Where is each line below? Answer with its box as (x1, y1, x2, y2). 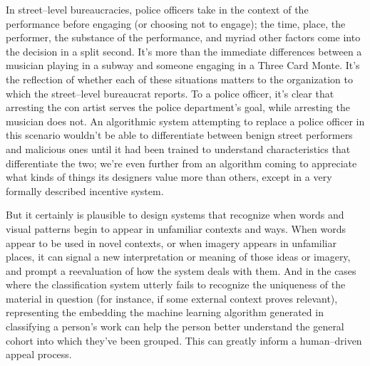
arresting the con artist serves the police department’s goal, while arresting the (6, 100, 350, 115)
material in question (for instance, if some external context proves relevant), (6, 291, 338, 305)
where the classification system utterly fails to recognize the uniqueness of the (6, 277, 346, 292)
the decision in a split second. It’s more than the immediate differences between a (6, 43, 362, 58)
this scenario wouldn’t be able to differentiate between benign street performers (6, 127, 353, 142)
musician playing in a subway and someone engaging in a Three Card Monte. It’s (6, 58, 360, 73)
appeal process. (6, 347, 72, 362)
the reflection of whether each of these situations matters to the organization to (6, 71, 353, 86)
